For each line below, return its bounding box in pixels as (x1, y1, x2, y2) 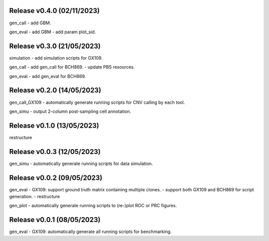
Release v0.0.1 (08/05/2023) (9, 216, 101, 224)
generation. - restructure (9, 194, 60, 199)
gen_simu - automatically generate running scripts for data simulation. (9, 161, 153, 166)
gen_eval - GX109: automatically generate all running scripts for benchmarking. (9, 229, 172, 235)
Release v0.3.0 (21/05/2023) (9, 42, 101, 50)
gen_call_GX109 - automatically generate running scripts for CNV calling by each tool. (9, 99, 185, 105)
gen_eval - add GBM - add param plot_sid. (9, 29, 96, 35)
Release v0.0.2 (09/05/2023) (9, 173, 103, 182)
